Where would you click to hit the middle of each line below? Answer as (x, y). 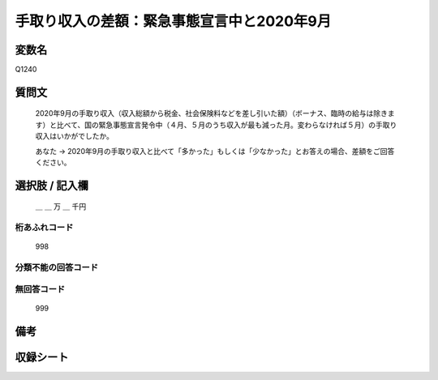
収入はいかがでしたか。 (74, 136)
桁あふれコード (44, 228)
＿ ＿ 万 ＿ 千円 (61, 207)
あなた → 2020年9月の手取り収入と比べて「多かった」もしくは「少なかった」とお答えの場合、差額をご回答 (215, 151)
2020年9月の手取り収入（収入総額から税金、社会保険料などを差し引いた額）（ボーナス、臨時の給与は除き (212, 113)
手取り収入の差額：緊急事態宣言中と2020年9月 (173, 21)
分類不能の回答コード (57, 267)
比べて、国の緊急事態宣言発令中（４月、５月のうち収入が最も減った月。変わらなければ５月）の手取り (227, 125)
